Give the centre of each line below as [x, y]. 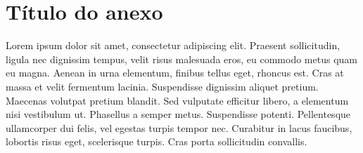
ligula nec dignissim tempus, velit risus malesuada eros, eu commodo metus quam [181, 59]
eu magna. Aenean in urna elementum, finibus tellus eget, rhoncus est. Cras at [175, 73]
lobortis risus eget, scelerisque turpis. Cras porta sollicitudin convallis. [157, 141]
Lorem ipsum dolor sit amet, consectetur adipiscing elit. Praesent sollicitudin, [173, 45]
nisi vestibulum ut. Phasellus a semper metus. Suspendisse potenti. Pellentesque [178, 114]
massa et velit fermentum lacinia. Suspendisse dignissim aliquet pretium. [162, 86]
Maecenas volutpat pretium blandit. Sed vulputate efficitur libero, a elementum [177, 100]
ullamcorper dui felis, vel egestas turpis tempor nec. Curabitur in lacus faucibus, [179, 127]
